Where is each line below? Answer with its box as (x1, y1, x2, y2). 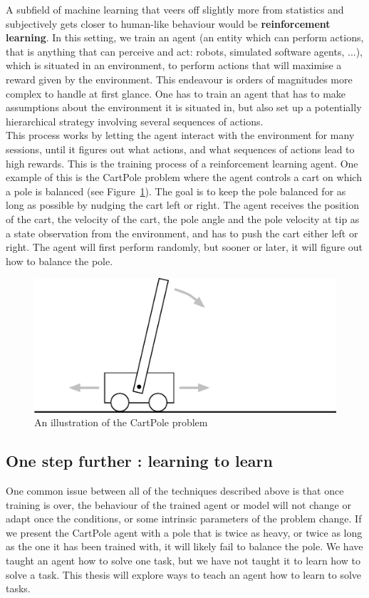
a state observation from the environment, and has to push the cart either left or (6, 225, 358, 240)
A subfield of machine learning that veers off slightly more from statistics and (6, 2, 344, 16)
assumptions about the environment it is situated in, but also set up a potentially (6, 100, 362, 115)
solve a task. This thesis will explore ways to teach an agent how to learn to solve (6, 567, 362, 582)
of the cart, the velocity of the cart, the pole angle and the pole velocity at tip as (6, 211, 360, 226)
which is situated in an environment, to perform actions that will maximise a (6, 58, 342, 73)
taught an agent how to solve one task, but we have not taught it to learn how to (6, 553, 360, 568)
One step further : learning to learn (6, 450, 273, 472)
